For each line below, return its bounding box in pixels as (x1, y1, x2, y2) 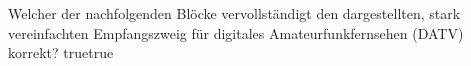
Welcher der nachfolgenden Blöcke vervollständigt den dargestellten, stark (8, 3, 461, 23)
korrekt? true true (8, 42, 114, 63)
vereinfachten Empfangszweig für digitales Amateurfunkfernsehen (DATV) (8, 22, 464, 43)
